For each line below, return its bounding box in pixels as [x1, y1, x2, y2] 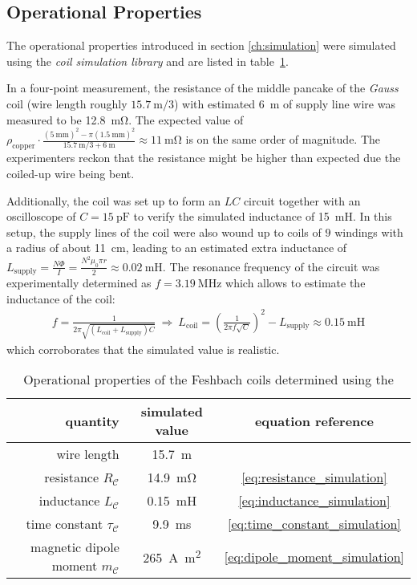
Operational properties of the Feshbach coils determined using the [23, 370, 394, 389]
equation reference [254, 411, 374, 430]
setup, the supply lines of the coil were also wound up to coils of [6, 223, 322, 240]
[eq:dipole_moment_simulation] [224, 546, 404, 566]
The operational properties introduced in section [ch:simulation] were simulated [6, 37, 396, 54]
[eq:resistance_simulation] [241, 468, 387, 487]
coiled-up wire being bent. [6, 165, 135, 181]
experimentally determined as [6, 274, 152, 291]
